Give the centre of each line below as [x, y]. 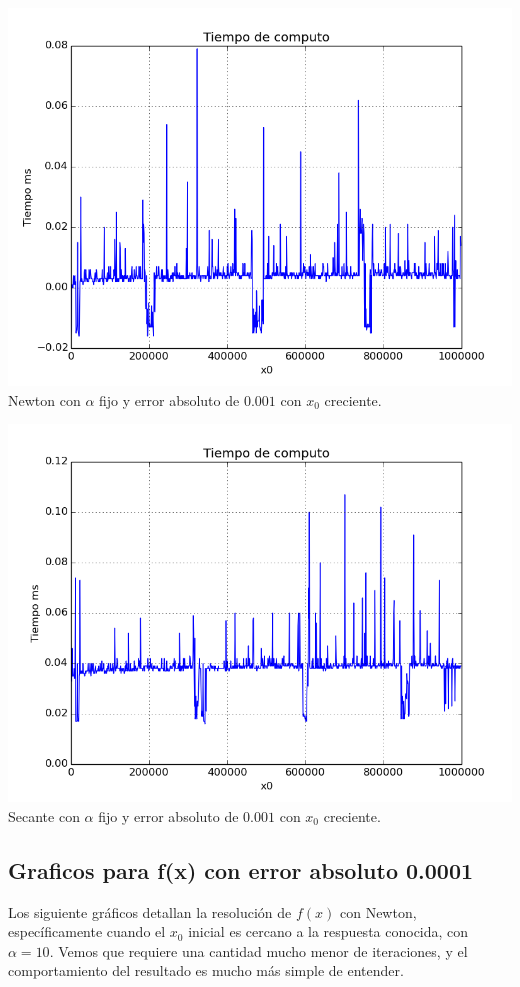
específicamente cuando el [87, 931]
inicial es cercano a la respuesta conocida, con [328, 931]
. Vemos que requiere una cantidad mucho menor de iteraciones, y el [258, 950]
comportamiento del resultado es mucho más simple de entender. [206, 970]
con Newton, [378, 911]
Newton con [44, 399]
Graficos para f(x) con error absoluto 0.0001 [241, 869]
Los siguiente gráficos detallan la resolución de [150, 911]
